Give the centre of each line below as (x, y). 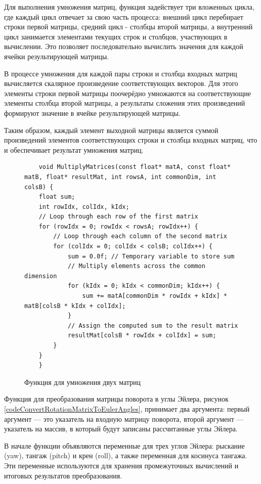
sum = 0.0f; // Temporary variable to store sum (151, 256)
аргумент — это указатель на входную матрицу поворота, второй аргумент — (124, 419)
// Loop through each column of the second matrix (140, 236)
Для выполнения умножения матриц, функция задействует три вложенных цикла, (129, 7)
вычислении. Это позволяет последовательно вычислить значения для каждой (124, 46)
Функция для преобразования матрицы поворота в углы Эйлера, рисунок (116, 399)
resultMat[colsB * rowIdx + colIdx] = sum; (142, 336)
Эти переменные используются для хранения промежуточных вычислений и (121, 465)
